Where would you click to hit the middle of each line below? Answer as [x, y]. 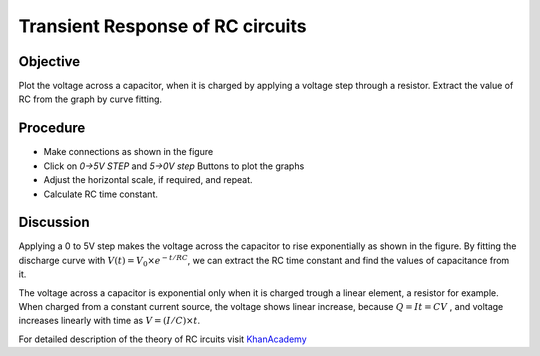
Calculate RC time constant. [101, 194]
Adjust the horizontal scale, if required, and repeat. [148, 180]
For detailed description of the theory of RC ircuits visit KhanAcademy [162, 339]
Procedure [52, 128]
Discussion [54, 222]
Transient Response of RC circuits [162, 26]
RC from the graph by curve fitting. [90, 99]
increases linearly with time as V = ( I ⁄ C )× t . [109, 321]
